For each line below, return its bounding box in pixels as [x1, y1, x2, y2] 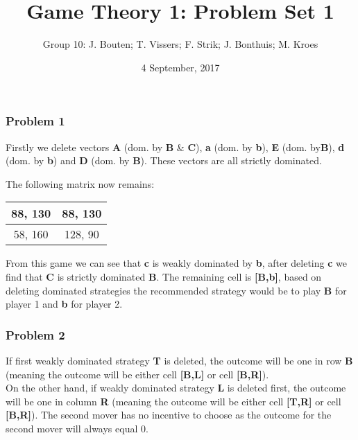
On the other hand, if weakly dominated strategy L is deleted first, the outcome [6, 380, 346, 395]
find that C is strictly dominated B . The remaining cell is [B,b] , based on [6, 269, 322, 283]
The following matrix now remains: [6, 176, 155, 191]
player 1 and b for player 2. [6, 297, 123, 311]
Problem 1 [6, 112, 65, 130]
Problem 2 [6, 326, 65, 343]
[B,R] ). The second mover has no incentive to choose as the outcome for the [6, 407, 332, 422]
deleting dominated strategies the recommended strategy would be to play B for [6, 283, 347, 297]
